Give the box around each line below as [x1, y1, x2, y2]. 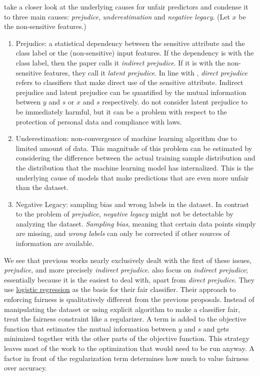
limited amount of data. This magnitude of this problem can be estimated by [15, 142, 252, 153]
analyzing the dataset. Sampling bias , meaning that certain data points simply [15, 218, 256, 228]
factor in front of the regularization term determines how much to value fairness [4, 352, 249, 363]
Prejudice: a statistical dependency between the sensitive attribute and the [15, 37, 245, 48]
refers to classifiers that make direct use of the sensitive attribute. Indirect [15, 77, 243, 87]
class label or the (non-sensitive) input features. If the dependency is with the [15, 47, 254, 58]
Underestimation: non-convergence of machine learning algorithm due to [15, 133, 237, 143]
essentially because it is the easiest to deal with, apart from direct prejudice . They [4, 274, 255, 284]
